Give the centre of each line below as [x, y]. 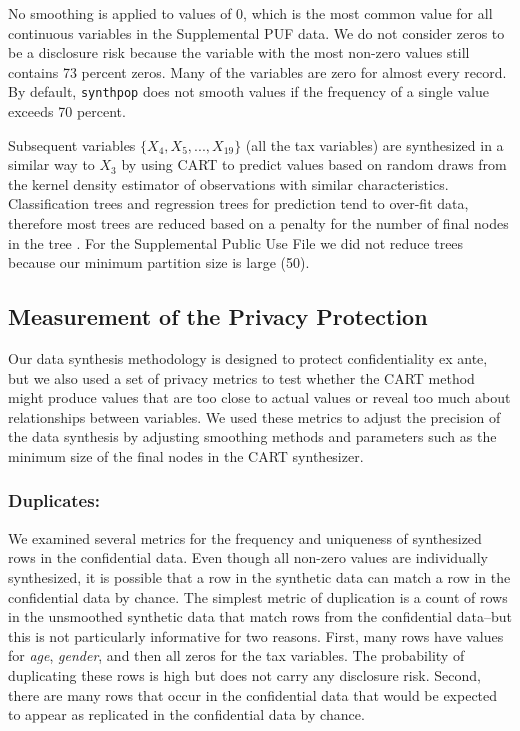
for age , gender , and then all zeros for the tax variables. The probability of [236, 655]
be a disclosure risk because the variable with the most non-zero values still [239, 52]
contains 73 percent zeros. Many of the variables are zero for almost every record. [257, 71]
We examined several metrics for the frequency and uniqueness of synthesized [245, 537]
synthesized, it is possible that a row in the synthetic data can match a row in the [259, 576]
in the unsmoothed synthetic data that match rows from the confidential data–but [260, 616]
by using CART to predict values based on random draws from [314, 164]
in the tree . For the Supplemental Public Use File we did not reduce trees [236, 242]
